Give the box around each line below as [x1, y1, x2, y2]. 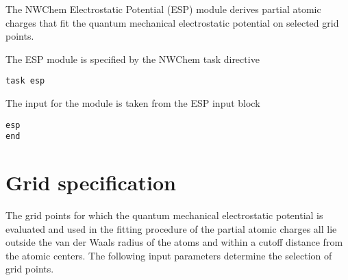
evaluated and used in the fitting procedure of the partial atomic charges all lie [5, 221, 337, 236]
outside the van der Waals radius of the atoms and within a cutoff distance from [5, 235, 343, 249]
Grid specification [5, 168, 176, 196]
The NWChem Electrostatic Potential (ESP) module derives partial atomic [5, 2, 321, 16]
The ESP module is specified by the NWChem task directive [5, 51, 260, 66]
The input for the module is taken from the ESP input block [5, 96, 260, 110]
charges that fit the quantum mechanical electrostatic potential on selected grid [5, 15, 339, 29]
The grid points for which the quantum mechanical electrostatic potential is [5, 208, 323, 222]
